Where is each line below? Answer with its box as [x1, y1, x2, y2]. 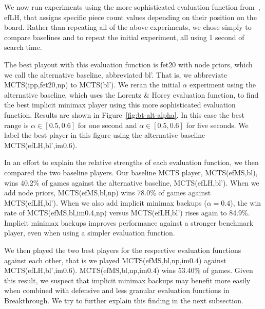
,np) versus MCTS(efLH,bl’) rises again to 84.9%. [94, 207, 250, 218]
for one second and [78, 119, 137, 130]
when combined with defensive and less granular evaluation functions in [4, 285, 230, 296]
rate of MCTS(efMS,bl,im [4, 207, 85, 218]
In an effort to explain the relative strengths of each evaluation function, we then [4, 157, 259, 168]
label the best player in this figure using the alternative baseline [4, 130, 205, 140]
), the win [230, 197, 261, 208]
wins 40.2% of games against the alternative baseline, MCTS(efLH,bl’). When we [4, 177, 259, 188]
